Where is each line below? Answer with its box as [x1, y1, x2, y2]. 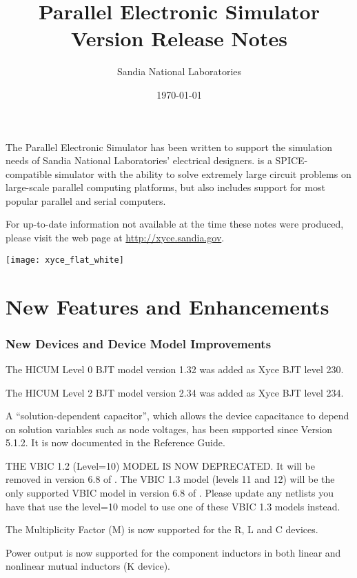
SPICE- [275, 153, 308, 168]
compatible [6, 166, 52, 181]
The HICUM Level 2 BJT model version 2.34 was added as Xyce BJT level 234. [6, 385, 344, 399]
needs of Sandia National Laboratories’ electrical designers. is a [6, 153, 272, 168]
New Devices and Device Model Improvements [6, 335, 272, 352]
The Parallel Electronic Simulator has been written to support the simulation [6, 139, 333, 154]
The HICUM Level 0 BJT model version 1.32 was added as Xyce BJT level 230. [6, 361, 344, 376]
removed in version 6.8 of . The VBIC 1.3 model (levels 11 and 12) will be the [6, 472, 335, 486]
